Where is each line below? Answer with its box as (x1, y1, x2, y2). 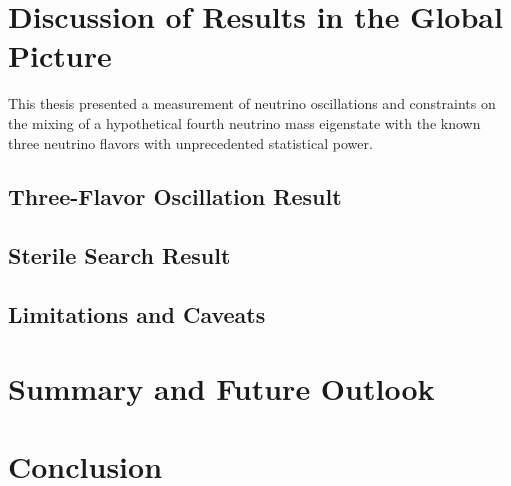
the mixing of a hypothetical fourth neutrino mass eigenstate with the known (8, 112, 481, 133)
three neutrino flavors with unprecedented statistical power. (8, 132, 373, 153)
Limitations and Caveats (8, 299, 266, 330)
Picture (8, 35, 112, 76)
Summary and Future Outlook (8, 367, 435, 408)
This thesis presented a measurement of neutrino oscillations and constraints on (8, 93, 496, 114)
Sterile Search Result (8, 240, 231, 271)
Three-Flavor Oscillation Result (8, 181, 342, 212)
